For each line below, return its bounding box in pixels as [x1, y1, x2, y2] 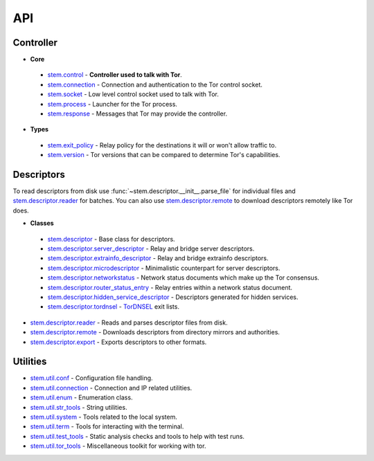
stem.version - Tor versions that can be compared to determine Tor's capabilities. [47, 151, 280, 159]
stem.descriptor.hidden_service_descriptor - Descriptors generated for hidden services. [47, 293, 299, 301]
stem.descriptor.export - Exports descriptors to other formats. [30, 338, 207, 346]
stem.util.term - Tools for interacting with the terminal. [30, 422, 184, 431]
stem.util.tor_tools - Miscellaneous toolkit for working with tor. [30, 442, 206, 450]
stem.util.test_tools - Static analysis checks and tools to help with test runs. [30, 432, 245, 440]
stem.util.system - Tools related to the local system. [30, 413, 178, 422]
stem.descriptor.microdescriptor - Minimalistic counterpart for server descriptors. [47, 264, 280, 272]
